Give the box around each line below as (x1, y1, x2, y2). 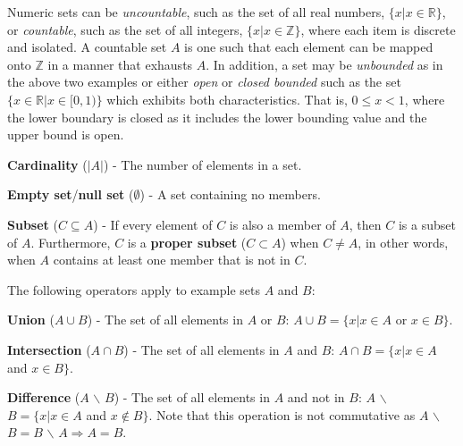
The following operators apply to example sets (7, 280, 261, 299)
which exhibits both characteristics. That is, (106, 89, 348, 108)
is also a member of (229, 215, 336, 233)
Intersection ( (7, 340, 91, 358)
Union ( (7, 310, 55, 329)
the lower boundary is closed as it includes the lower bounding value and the (7, 107, 427, 126)
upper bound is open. (7, 125, 124, 144)
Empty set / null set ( (7, 185, 134, 204)
